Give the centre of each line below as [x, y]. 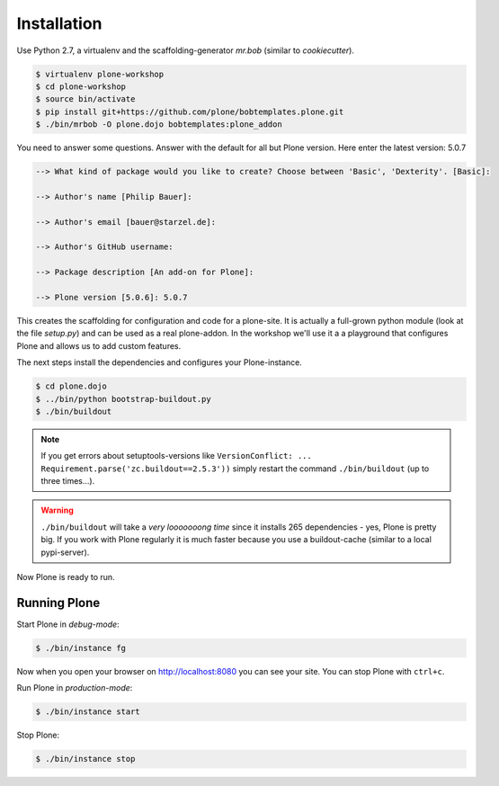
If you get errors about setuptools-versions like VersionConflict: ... [176, 456]
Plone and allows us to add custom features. [99, 345]
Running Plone [58, 603]
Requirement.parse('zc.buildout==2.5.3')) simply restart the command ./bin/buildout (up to [235, 469]
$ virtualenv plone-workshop [100, 74]
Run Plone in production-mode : [75, 688]
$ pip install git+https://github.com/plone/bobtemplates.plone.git [190, 112]
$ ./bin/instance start [88, 712]
